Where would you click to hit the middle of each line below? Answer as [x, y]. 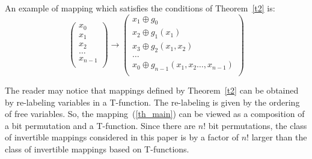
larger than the [279, 137]
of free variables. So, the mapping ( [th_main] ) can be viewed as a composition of [155, 114]
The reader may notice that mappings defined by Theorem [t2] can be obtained [152, 90]
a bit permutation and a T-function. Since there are [100, 125]
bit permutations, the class [258, 125]
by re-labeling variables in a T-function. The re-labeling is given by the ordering [152, 102]
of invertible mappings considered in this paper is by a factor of [122, 137]
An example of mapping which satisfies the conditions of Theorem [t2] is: [140, 8]
